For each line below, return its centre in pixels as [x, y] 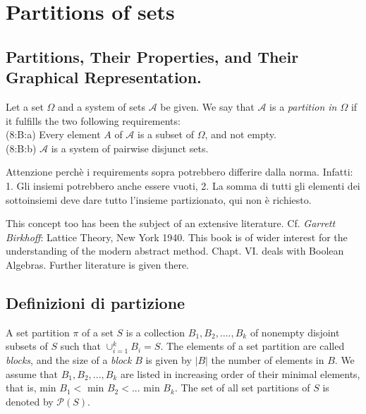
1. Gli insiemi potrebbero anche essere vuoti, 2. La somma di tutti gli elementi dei [183, 185]
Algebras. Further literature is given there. [97, 264]
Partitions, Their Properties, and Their [152, 56]
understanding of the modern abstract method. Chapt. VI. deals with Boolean [175, 251]
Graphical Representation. [104, 77]
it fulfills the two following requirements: [93, 120]
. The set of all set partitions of [242, 388]
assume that [32, 373]
